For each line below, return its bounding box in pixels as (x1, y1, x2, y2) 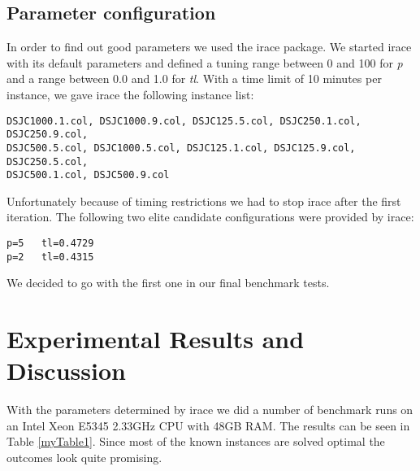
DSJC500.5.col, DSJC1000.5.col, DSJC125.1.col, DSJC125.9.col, (6, 142, 356, 154)
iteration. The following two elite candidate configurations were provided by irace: (6, 208, 414, 225)
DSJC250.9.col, (6, 129, 89, 141)
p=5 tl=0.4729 (6, 238, 94, 250)
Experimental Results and (6, 322, 305, 355)
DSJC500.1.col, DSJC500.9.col (6, 169, 170, 181)
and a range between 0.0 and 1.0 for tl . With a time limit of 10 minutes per (6, 70, 382, 87)
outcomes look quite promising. (6, 449, 162, 466)
